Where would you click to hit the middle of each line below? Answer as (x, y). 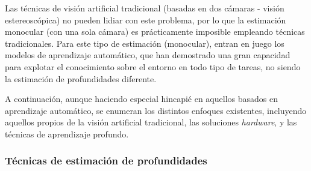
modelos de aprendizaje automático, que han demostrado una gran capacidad (148, 55)
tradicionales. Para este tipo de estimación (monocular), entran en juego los (145, 43)
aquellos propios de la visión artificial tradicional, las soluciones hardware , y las (151, 122)
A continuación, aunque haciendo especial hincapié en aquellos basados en (141, 99)
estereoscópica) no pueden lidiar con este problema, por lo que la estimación (146, 19)
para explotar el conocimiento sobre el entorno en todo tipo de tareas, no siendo (153, 66)
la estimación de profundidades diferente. (81, 78)
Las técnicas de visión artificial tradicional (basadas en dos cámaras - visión (145, 8)
